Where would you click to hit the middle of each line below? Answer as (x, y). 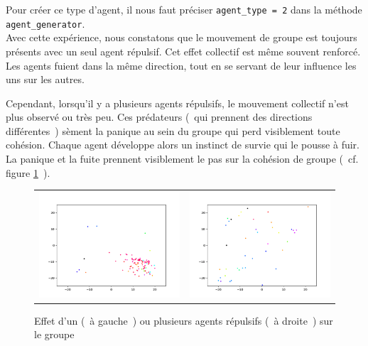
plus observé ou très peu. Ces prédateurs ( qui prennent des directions (159, 117)
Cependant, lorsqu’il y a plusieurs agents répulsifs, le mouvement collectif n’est (177, 103)
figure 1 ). (28, 172)
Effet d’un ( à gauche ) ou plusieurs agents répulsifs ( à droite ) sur (184, 320)
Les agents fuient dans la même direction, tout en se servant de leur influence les (181, 65)
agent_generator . (45, 23)
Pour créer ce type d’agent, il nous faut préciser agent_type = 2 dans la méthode (184, 9)
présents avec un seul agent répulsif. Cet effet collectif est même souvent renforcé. (183, 51)
